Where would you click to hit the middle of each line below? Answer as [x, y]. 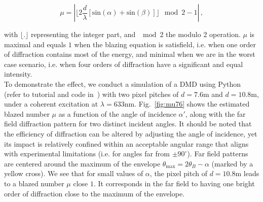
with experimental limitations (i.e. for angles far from [87, 154]
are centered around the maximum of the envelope [82, 163]
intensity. [18, 74]
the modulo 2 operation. [203, 34]
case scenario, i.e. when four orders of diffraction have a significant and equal [124, 64]
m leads [247, 173]
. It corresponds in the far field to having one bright [174, 183]
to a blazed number [34, 183]
